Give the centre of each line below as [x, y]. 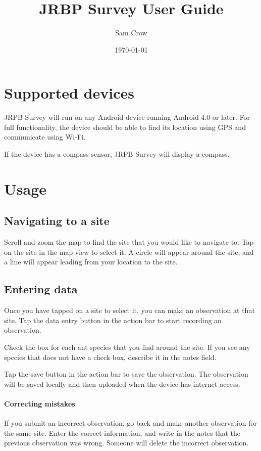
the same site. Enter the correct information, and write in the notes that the [122, 433]
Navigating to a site [57, 221]
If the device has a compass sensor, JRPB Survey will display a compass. [117, 154]
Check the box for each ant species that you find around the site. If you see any [127, 347]
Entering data [41, 289]
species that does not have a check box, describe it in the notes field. [110, 357]
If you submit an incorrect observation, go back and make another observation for [130, 423]
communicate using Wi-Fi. [45, 137]
